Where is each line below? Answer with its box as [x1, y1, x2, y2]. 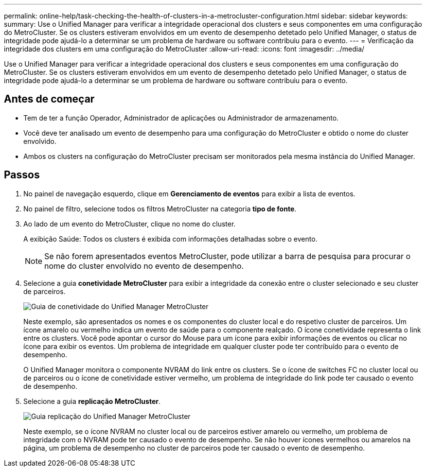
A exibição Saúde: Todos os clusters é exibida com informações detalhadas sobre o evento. [23, 234, 318, 243]
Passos [4, 169, 40, 181]
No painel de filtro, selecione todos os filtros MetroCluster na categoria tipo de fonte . [23, 204, 297, 213]
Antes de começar [4, 93, 95, 105]
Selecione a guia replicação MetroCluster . [23, 397, 160, 405]
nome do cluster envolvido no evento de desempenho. [44, 261, 244, 271]
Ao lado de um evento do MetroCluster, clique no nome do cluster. [23, 219, 236, 228]
